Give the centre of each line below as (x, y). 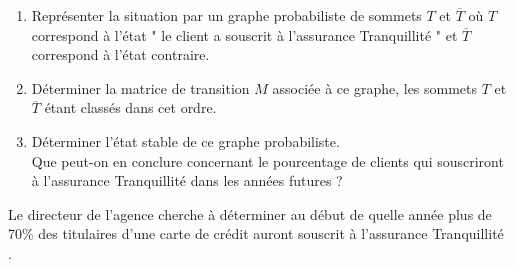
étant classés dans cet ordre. (130, 107)
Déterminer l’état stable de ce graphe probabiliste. (185, 140)
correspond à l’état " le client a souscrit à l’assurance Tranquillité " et (244, 34)
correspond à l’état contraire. (120, 54)
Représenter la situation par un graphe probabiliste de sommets (226, 15)
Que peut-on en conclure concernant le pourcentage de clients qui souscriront (267, 160)
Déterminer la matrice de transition (140, 87)
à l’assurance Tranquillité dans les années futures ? (187, 180)
